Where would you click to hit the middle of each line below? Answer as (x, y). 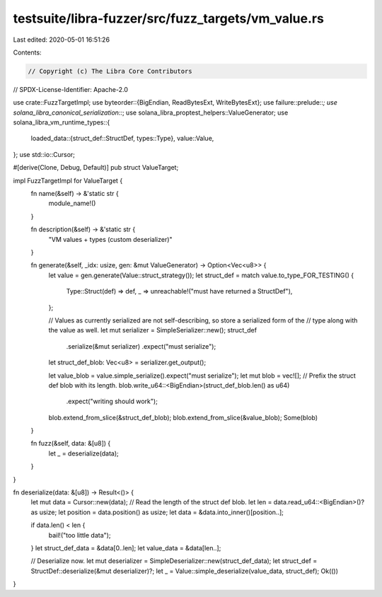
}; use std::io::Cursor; (44, 154)
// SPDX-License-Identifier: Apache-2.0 (71, 89)
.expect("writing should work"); (112, 401)
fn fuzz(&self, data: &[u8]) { (71, 444)
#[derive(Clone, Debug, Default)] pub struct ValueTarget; (96, 168)
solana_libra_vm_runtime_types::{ (62, 122)
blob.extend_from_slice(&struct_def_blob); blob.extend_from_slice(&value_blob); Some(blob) (183, 417)
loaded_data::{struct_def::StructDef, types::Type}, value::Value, (122, 139)
